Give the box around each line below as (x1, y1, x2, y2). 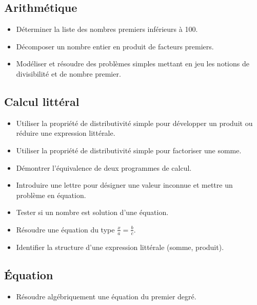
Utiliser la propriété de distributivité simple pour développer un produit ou (16, 117, 253, 128)
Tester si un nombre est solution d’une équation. (16, 207, 169, 218)
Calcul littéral (4, 93, 80, 109)
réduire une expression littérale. (16, 128, 115, 138)
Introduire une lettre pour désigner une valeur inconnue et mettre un (16, 180, 233, 190)
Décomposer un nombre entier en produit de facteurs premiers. (16, 41, 214, 51)
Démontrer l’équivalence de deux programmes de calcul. (16, 162, 192, 173)
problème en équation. (16, 189, 86, 200)
